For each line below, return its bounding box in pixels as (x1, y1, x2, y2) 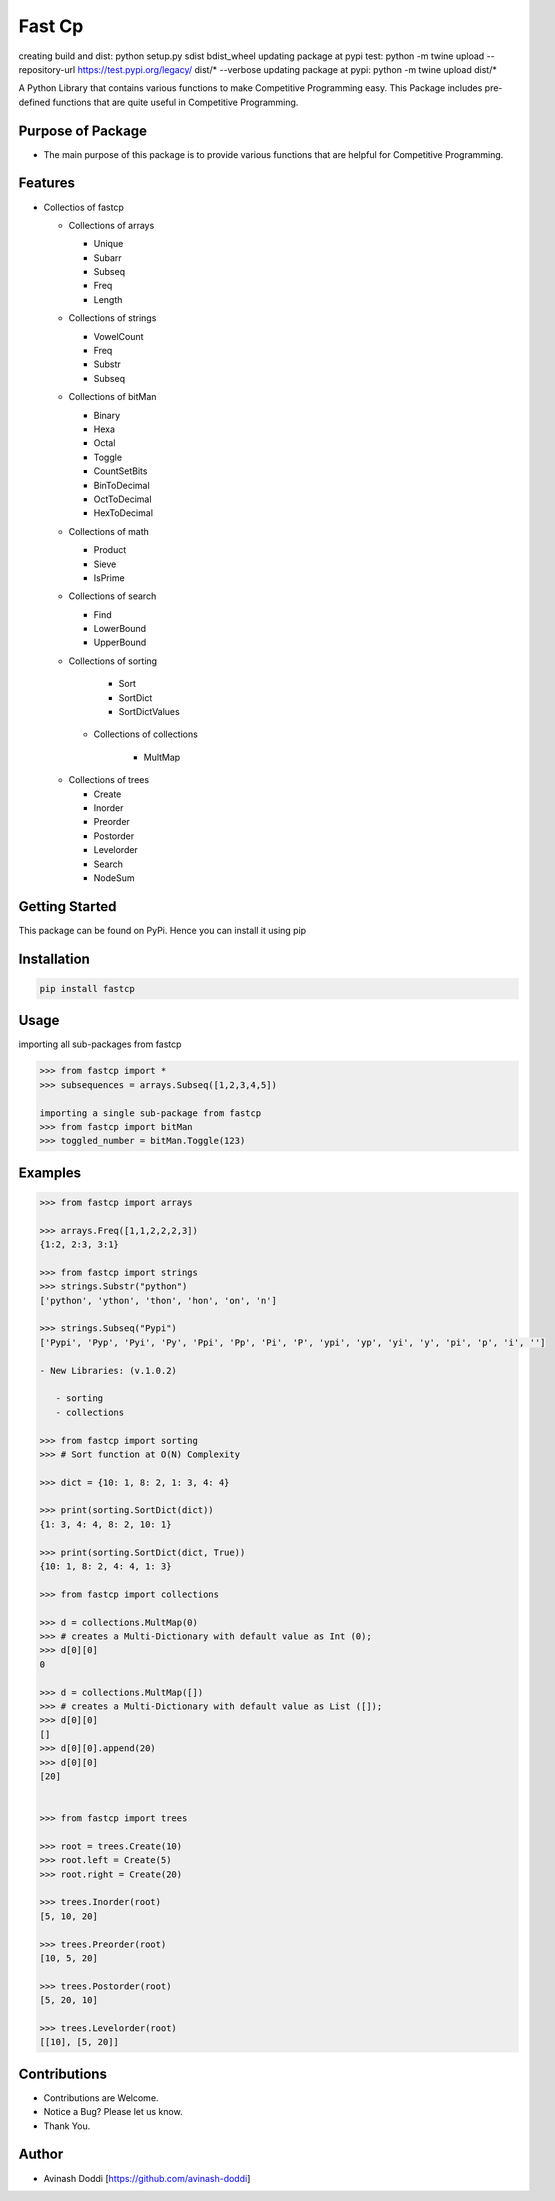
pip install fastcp (39, 983, 135, 994)
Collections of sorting (68, 655, 158, 667)
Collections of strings (68, 312, 157, 324)
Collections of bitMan (68, 391, 157, 403)
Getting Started (18, 898, 117, 915)
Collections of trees (68, 774, 150, 786)
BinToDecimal (93, 479, 150, 491)
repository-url (18, 63, 76, 75)
